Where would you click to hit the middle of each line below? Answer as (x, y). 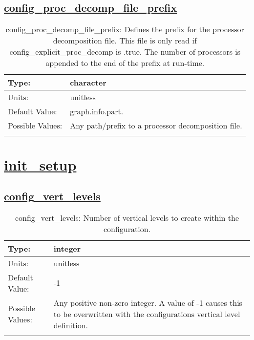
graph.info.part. (97, 111)
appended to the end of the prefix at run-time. (125, 63)
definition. (71, 325)
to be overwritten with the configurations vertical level (147, 314)
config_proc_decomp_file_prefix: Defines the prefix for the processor (125, 29)
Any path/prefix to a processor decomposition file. (156, 126)
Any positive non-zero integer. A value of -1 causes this (148, 302)
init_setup (40, 165)
